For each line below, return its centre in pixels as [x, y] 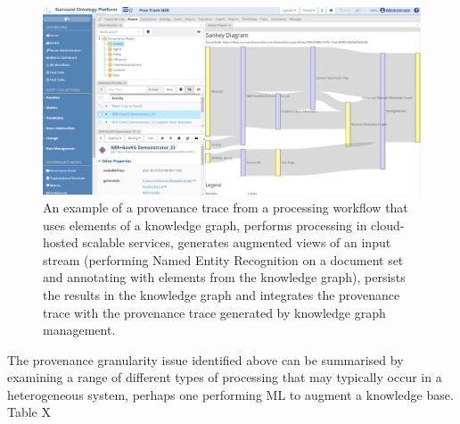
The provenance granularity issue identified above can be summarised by [205, 359]
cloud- [388, 224]
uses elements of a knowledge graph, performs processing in [205, 224]
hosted [61, 242]
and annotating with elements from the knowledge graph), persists [224, 277]
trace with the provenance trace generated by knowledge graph [214, 312]
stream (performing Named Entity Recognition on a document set [223, 259]
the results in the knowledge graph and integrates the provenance [222, 294]
